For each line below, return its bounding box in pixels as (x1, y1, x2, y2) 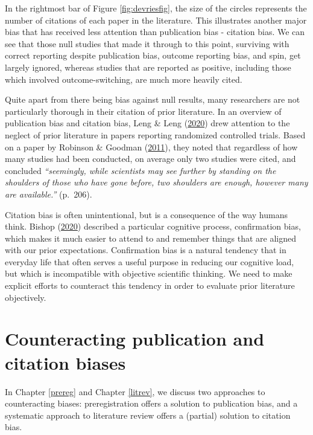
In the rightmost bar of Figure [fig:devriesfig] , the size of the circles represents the (5, 2, 307, 14)
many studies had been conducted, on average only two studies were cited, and (5, 152, 296, 165)
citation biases (5, 350, 126, 375)
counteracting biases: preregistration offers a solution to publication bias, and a (5, 397, 298, 410)
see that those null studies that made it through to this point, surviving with (5, 37, 289, 50)
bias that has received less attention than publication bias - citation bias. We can (5, 25, 305, 38)
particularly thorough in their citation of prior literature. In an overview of (5, 105, 282, 117)
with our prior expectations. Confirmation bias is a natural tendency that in (5, 243, 286, 256)
